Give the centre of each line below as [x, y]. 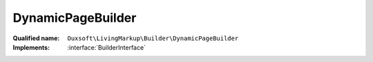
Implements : [31, 47]
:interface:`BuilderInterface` [107, 47]
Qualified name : [36, 38]
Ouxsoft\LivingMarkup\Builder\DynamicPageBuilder [153, 38]
